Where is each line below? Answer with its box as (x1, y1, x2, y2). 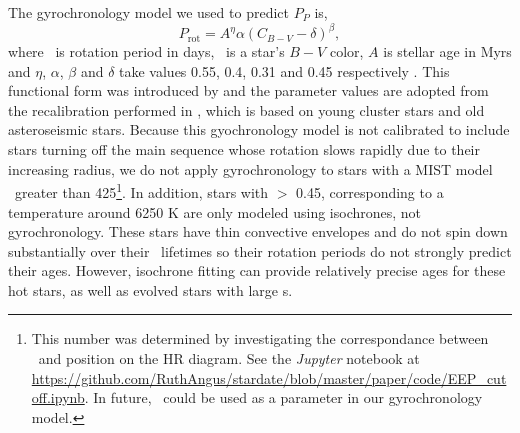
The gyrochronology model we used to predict (8, 2, 289, 22)
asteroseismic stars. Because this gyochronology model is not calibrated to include (8, 119, 510, 140)
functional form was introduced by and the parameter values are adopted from (8, 80, 489, 101)
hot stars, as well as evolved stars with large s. (8, 279, 293, 300)
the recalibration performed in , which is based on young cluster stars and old (8, 99, 485, 120)
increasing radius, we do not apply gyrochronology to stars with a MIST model (8, 158, 493, 179)
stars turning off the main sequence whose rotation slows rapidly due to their (8, 139, 480, 160)
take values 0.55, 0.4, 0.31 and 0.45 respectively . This (119, 60, 450, 81)
